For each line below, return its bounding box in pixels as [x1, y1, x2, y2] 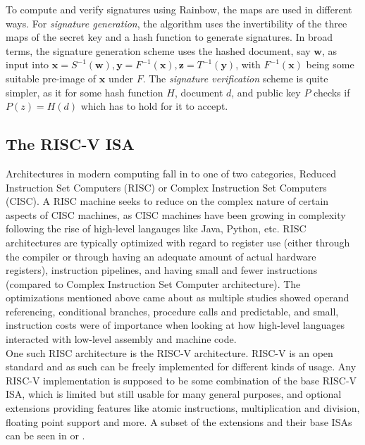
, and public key [231, 84, 301, 99]
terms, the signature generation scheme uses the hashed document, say [6, 43, 311, 58]
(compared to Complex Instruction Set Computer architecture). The [6, 276, 301, 291]
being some [306, 57, 354, 72]
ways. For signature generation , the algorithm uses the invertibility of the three [6, 15, 347, 30]
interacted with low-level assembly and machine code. [6, 332, 237, 346]
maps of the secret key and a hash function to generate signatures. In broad [6, 30, 333, 44]
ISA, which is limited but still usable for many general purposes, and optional [6, 387, 342, 401]
